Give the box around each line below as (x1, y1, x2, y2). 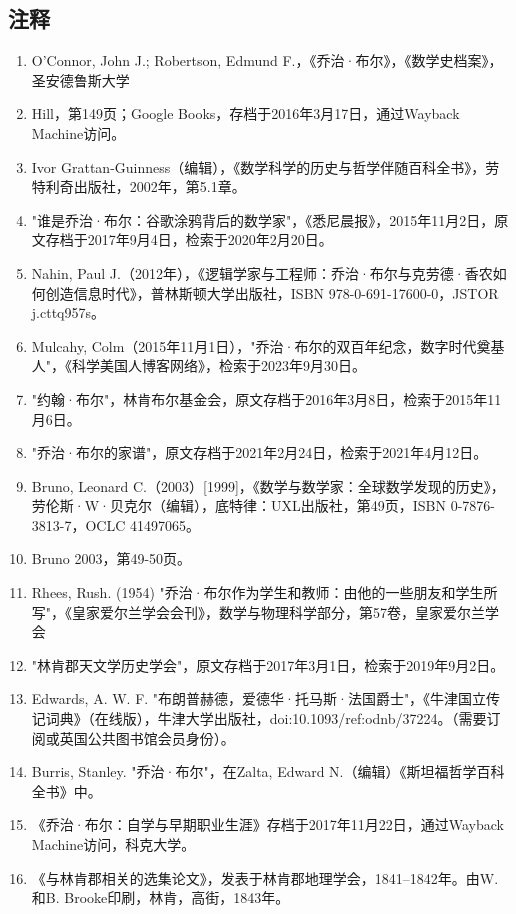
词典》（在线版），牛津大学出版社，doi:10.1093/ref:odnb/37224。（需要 (45, 708, 487, 729)
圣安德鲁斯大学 (31, 69, 130, 90)
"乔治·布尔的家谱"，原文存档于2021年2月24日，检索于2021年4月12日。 (31, 442, 488, 463)
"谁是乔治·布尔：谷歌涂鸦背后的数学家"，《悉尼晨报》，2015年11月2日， (31, 209, 495, 230)
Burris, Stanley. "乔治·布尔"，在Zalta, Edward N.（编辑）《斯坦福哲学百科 (31, 761, 505, 782)
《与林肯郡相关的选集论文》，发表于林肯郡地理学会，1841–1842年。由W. (31, 867, 499, 888)
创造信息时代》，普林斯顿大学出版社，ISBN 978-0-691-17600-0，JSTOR (45, 282, 499, 303)
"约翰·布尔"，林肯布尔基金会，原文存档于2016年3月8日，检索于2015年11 (31, 388, 502, 409)
